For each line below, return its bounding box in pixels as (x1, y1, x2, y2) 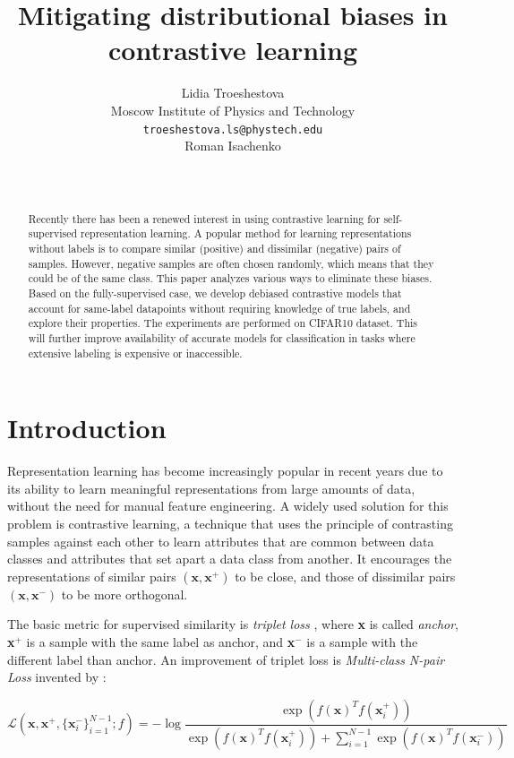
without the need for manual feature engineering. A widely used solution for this (7, 496, 449, 515)
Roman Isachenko (184, 136, 281, 155)
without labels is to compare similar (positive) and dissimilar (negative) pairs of (28, 241, 401, 256)
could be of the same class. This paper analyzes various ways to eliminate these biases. (28, 271, 433, 286)
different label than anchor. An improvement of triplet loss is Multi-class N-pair (7, 650, 445, 668)
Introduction (7, 409, 167, 446)
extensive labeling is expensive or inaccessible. (28, 345, 243, 360)
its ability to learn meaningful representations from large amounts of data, (7, 478, 415, 497)
